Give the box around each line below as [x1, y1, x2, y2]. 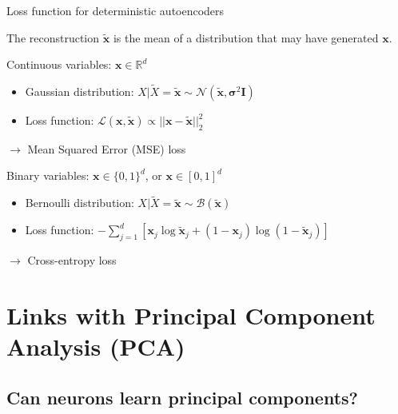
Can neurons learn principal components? [6, 384, 358, 409]
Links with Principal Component [6, 298, 376, 331]
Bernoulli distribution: [25, 194, 134, 211]
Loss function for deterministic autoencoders [6, 2, 225, 18]
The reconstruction [6, 29, 100, 46]
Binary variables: [6, 167, 90, 184]
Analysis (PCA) [6, 329, 185, 362]
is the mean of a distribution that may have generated [113, 29, 379, 46]
